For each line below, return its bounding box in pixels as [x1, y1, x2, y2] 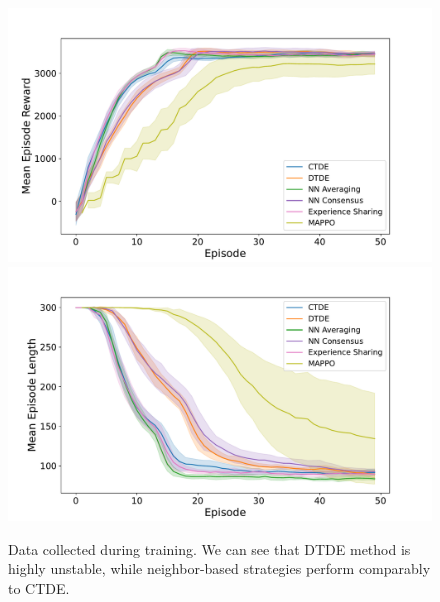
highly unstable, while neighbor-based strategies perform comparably [8, 558, 431, 579]
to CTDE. [8, 577, 70, 598]
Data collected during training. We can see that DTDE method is [8, 538, 411, 559]
